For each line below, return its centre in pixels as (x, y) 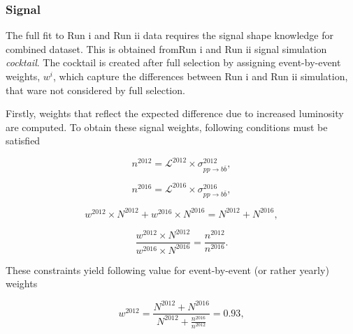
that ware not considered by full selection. (95, 90)
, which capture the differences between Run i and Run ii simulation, (200, 76)
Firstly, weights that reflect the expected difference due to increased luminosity (175, 113)
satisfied (23, 141)
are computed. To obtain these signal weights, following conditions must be (167, 127)
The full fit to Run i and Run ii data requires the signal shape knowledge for (170, 35)
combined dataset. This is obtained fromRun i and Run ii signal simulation (166, 48)
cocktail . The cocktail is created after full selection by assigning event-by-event (173, 62)
